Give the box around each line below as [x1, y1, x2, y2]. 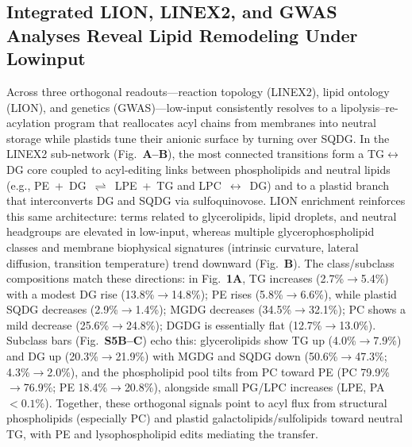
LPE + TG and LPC [114, 176, 221, 193]
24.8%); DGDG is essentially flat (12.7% [125, 316, 322, 333]
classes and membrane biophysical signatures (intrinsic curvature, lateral [6, 238, 359, 255]
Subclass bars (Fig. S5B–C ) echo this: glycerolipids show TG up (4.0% [6, 332, 356, 349]
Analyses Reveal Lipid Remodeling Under [6, 22, 358, 47]
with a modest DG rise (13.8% [6, 285, 155, 302]
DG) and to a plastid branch [249, 176, 389, 193]
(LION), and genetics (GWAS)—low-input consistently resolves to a [6, 98, 337, 115]
